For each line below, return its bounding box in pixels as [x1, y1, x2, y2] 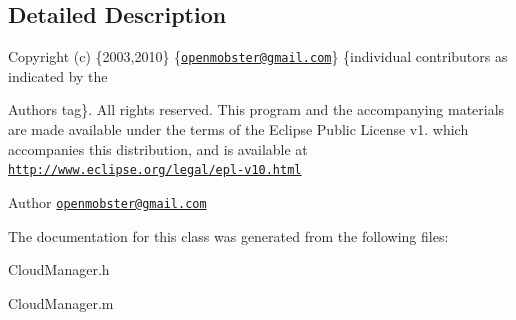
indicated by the [8, 65, 108, 86]
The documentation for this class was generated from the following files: [8, 225, 449, 246]
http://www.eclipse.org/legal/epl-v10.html [8, 163, 302, 178]
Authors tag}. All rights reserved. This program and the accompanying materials [8, 99, 505, 120]
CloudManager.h [8, 259, 110, 280]
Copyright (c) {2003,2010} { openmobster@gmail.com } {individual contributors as [8, 46, 508, 67]
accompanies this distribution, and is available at [8, 138, 308, 159]
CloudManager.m [8, 292, 114, 313]
